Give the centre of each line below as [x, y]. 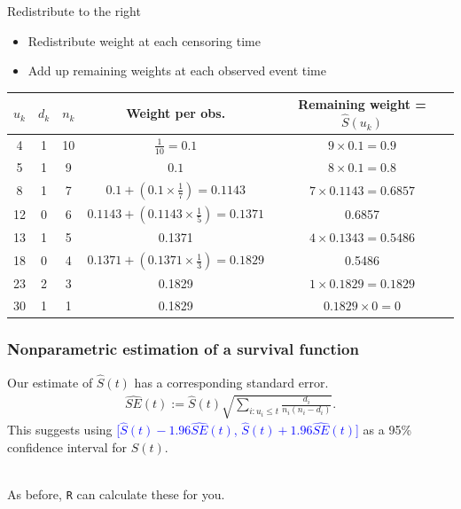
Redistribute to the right [74, 11]
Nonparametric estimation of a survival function [183, 349]
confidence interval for [67, 446]
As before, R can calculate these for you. [116, 494]
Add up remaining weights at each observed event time [177, 70]
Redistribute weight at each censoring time [144, 40]
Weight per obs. [176, 113]
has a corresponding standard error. [231, 382]
